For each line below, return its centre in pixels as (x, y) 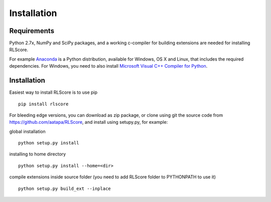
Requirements (32, 31)
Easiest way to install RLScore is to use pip (53, 92)
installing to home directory (38, 154)
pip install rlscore (43, 104)
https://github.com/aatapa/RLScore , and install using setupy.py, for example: (89, 122)
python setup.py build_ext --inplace (65, 188)
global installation (28, 131)
